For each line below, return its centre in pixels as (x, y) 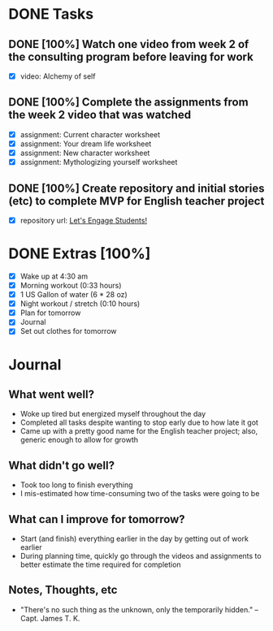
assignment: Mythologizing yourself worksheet (99, 162)
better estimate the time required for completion (100, 564)
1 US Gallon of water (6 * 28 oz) (74, 295)
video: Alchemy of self (58, 76)
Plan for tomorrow (50, 313)
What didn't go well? (62, 465)
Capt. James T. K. (50, 618)
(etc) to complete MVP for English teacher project (136, 201)
